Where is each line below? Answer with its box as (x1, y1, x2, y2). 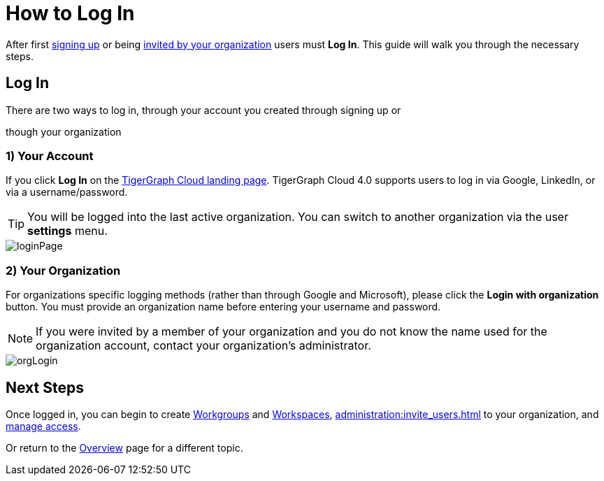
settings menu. (27, 224, 108, 238)
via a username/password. (6, 186, 128, 199)
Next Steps (6, 378, 84, 396)
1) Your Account (6, 148, 94, 163)
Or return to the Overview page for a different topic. (6, 441, 243, 454)
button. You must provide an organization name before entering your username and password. (6, 301, 441, 313)
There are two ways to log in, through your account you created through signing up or (6, 103, 401, 116)
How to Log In (6, 1, 135, 25)
